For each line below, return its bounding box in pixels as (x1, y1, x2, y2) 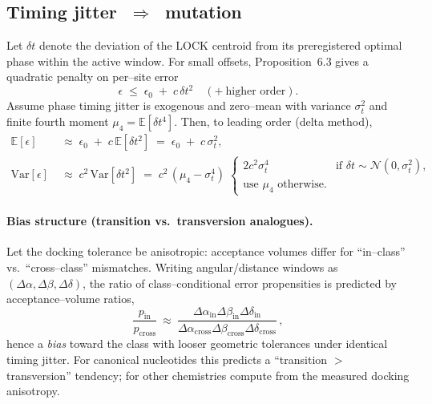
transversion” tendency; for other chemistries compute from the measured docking (6, 366, 410, 383)
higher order (225, 86, 286, 98)
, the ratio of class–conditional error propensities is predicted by (83, 274, 397, 291)
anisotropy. (6, 382, 60, 399)
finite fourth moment (6, 113, 109, 130)
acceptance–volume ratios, (6, 290, 135, 307)
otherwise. (277, 179, 327, 191)
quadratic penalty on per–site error (6, 68, 179, 85)
